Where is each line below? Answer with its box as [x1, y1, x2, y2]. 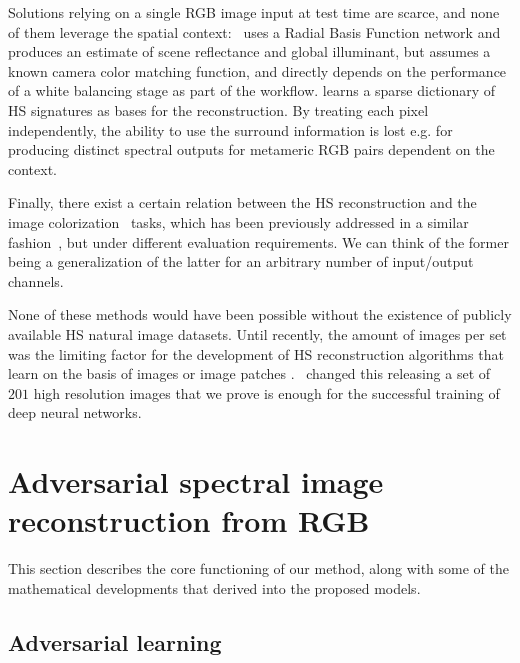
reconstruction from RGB [8, 500, 370, 541]
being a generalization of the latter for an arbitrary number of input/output [8, 251, 474, 272]
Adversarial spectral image [8, 461, 384, 502]
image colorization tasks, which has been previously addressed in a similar [8, 211, 469, 232]
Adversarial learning [8, 626, 222, 657]
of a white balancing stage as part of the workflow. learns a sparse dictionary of [8, 80, 496, 101]
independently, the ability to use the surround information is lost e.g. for [8, 119, 453, 140]
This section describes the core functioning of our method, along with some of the [8, 558, 509, 579]
